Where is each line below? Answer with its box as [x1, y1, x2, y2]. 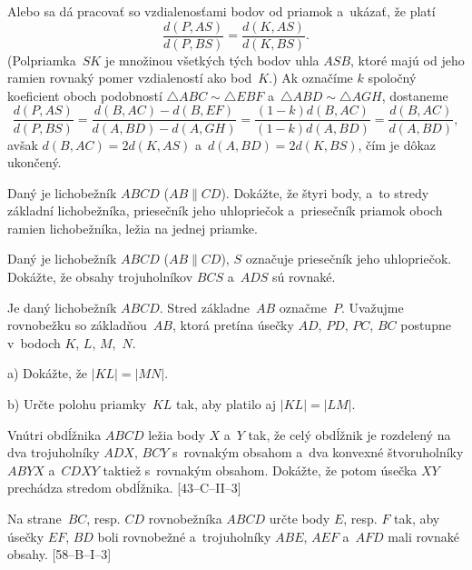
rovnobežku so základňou [7, 315, 147, 335]
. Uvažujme [340, 297, 404, 316]
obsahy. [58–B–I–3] [7, 545, 112, 564]
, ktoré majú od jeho [350, 50, 465, 69]
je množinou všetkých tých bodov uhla [104, 50, 320, 69]
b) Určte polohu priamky [7, 395, 146, 414]
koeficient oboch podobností [7, 85, 162, 105]
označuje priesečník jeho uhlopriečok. [245, 249, 452, 268]
